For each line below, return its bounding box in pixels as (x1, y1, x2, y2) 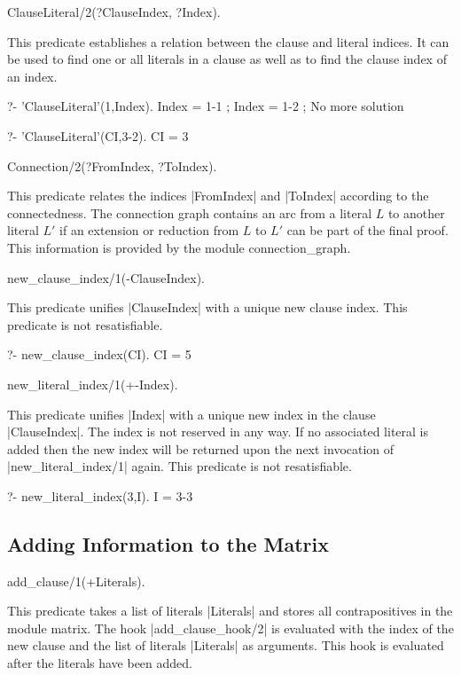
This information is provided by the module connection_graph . (7, 238, 351, 256)
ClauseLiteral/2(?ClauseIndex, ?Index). (7, 3, 221, 20)
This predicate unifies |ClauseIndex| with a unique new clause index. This (7, 298, 408, 317)
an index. (7, 67, 58, 85)
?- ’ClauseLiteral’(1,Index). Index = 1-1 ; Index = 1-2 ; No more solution (7, 97, 404, 115)
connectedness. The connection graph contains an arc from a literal (7, 203, 372, 222)
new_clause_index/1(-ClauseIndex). (7, 268, 205, 286)
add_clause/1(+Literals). (7, 571, 145, 590)
